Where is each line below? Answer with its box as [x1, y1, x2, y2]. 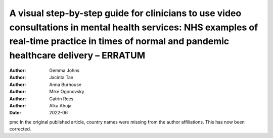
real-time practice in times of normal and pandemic [9, 36, 230, 47]
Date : [9, 110, 21, 116]
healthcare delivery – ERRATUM [9, 50, 146, 61]
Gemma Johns [49, 67, 80, 73]
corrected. [9, 126, 31, 132]
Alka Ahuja [49, 102, 72, 108]
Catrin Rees [49, 96, 74, 102]
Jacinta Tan [49, 75, 74, 81]
